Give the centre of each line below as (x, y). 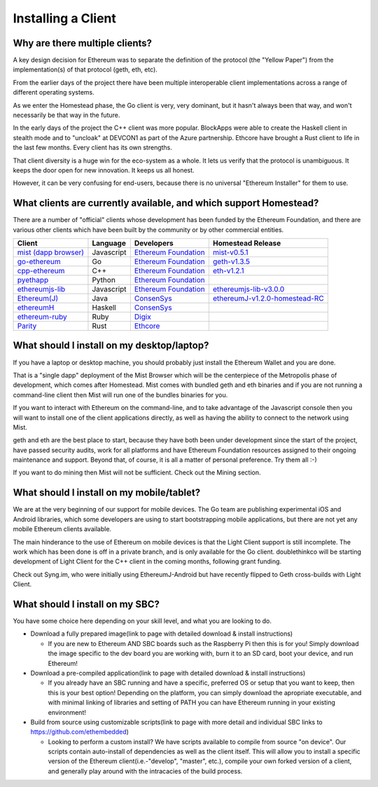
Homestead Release (247, 243)
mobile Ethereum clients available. (62, 529)
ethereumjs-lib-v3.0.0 (248, 289)
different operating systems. (54, 93)
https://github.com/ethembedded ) (80, 732)
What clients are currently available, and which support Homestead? (166, 203)
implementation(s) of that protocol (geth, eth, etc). (85, 69)
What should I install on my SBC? (86, 604)
